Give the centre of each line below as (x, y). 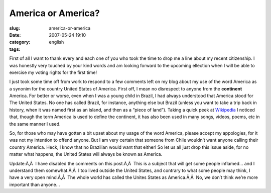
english (56, 42)
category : (20, 42)
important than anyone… (35, 184)
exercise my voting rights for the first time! (53, 72)
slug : (15, 28)
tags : (15, 49)
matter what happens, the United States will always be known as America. (86, 154)
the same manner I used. (35, 124)
